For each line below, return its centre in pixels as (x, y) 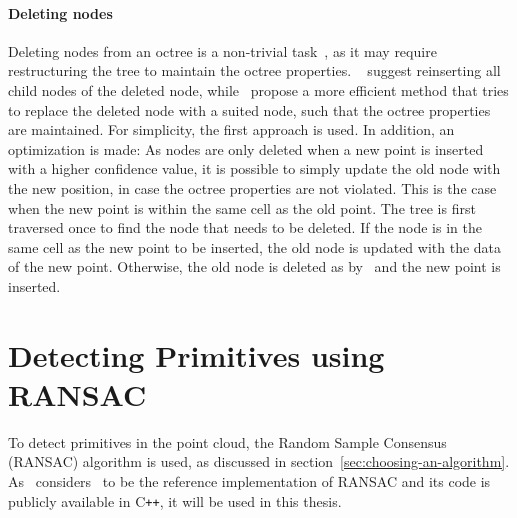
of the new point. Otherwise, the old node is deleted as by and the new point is (254, 266)
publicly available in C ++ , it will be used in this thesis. (175, 500)
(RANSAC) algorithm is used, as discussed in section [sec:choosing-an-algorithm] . (259, 461)
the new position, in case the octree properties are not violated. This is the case (252, 187)
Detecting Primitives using (196, 354)
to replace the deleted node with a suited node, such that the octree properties (249, 109)
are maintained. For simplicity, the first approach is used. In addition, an (231, 129)
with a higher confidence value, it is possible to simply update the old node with (254, 168)
